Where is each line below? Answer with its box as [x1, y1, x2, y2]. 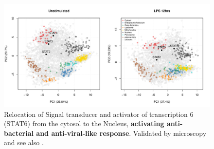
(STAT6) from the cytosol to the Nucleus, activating [4, 118, 164, 129]
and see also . [4, 137, 44, 148]
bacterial [4, 128, 34, 138]
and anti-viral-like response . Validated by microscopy [36, 128, 207, 138]
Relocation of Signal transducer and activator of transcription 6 [4, 109, 194, 119]
